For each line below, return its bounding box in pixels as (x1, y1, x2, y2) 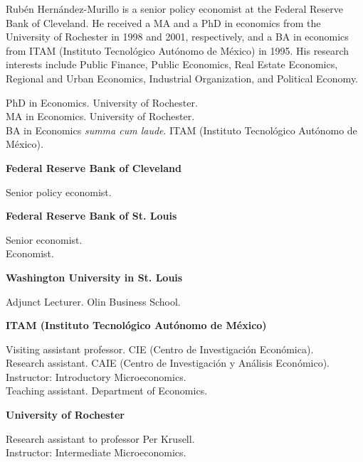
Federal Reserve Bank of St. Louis (6, 208, 177, 223)
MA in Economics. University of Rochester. (6, 109, 195, 124)
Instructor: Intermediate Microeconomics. (6, 445, 186, 460)
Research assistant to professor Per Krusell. (6, 431, 195, 446)
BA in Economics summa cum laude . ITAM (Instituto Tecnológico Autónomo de (6, 122, 357, 137)
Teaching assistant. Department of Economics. (6, 383, 208, 398)
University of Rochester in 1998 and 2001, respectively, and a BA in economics (6, 29, 349, 44)
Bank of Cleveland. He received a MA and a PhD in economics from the (6, 15, 321, 30)
